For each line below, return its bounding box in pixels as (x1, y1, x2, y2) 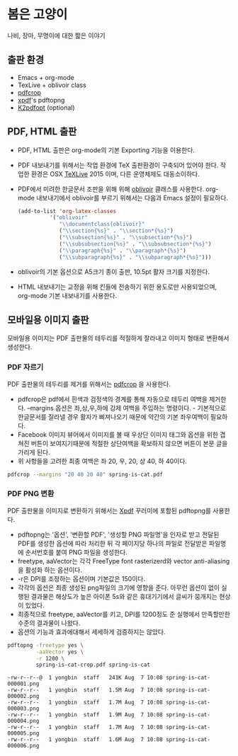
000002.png (7, 693, 40, 700)
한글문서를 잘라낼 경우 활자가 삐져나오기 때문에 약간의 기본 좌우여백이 (17, 412, 209, 421)
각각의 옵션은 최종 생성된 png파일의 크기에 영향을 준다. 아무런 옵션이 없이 (17, 583, 220, 592)
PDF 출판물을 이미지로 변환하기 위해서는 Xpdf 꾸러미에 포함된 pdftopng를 (7, 506, 211, 515)
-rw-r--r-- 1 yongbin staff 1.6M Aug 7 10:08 (7, 736, 163, 743)
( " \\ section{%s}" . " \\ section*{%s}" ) (59, 227, 174, 234)
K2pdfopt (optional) (17, 103, 76, 112)
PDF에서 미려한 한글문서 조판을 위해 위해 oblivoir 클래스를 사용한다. (17, 185, 205, 193)
